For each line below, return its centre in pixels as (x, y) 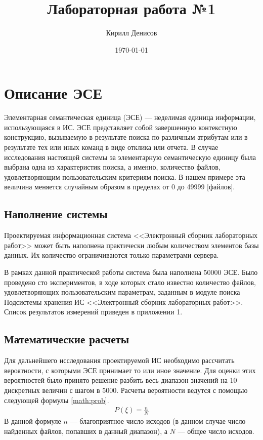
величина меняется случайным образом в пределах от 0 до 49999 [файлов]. (120, 187)
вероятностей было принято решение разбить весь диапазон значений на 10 (121, 380)
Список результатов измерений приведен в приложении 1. (93, 312)
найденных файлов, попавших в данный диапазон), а (86, 431)
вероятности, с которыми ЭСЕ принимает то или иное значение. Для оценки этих (130, 370)
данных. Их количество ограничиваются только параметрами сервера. (112, 255)
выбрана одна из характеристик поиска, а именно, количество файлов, (112, 167)
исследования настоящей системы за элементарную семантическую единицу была (130, 157)
